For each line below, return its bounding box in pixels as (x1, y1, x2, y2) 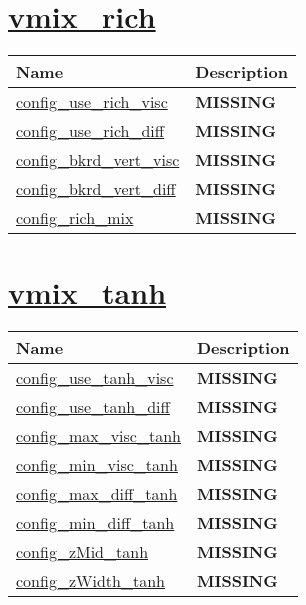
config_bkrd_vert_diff (16, 177, 176, 201)
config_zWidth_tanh (16, 569, 165, 593)
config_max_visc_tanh (16, 424, 181, 448)
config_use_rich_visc (16, 90, 168, 114)
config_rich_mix (16, 206, 134, 230)
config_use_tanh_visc (16, 366, 174, 390)
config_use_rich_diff (16, 119, 165, 143)
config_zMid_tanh (16, 540, 149, 564)
